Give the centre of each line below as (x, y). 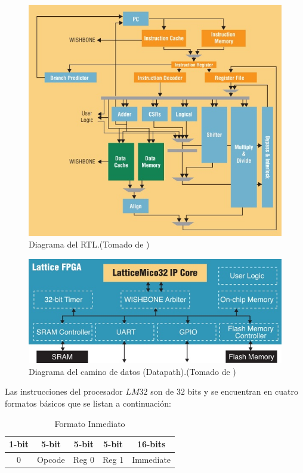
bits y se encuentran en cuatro (243, 391)
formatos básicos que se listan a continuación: (88, 403)
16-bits (151, 444)
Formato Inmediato (90, 423)
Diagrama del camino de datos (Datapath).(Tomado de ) (132, 371)
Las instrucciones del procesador (64, 391)
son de (162, 391)
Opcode (51, 460)
